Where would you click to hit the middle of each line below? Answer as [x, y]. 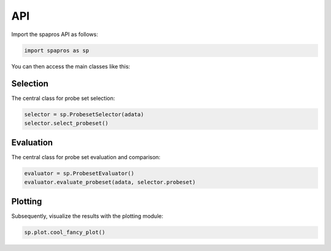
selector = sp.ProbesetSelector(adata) [84, 114]
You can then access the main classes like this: [71, 66]
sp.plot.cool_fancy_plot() [65, 232]
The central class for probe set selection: [63, 99]
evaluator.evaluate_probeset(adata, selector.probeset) [110, 182]
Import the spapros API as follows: [55, 34]
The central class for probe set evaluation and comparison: [86, 157]
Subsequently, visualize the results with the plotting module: [87, 216]
